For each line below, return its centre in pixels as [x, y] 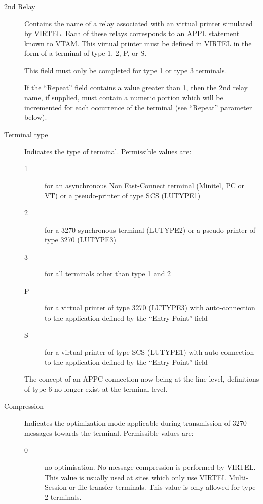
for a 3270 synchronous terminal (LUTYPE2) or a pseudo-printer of [150, 229]
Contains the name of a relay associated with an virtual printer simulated [139, 23]
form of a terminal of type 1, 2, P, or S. [86, 53]
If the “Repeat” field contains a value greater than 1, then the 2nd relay [136, 87]
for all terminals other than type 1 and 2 [108, 274]
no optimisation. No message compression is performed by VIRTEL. [150, 467]
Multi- [238, 477]
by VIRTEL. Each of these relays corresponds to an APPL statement [132, 33]
